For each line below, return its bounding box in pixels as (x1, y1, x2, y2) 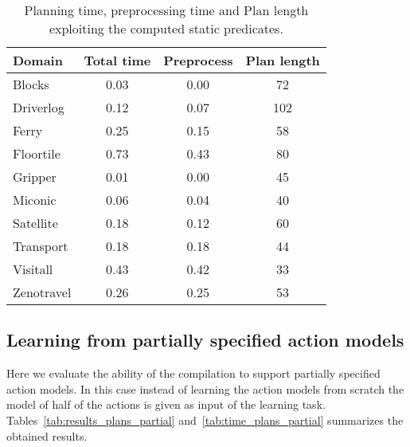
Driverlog (13, 98, 64, 116)
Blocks (13, 75, 49, 93)
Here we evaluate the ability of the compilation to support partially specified (6, 365, 381, 382)
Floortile (13, 144, 61, 163)
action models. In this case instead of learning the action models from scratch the (6, 380, 404, 397)
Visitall (13, 260, 53, 278)
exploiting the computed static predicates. (49, 19, 283, 37)
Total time (84, 51, 151, 69)
